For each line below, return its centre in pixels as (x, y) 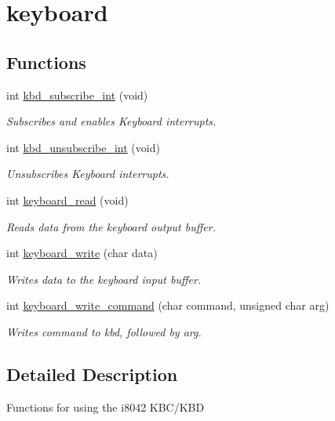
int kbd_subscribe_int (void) (77, 94)
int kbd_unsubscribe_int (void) (83, 147)
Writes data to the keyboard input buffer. (104, 279)
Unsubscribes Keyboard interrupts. (88, 174)
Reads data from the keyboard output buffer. (111, 226)
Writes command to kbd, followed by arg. (104, 331)
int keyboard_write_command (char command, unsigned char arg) (168, 305)
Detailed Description (92, 374)
